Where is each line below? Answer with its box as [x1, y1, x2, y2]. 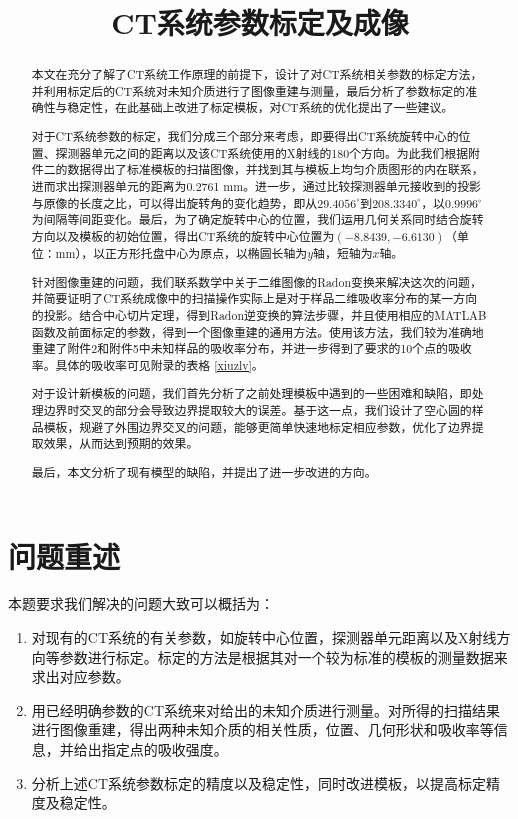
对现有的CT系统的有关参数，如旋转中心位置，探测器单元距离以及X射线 [31, 627, 497, 648]
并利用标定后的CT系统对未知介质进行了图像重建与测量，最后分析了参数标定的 [31, 82, 466, 99]
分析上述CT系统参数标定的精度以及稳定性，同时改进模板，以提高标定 [31, 772, 487, 793]
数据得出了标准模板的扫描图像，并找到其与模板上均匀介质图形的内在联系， [67, 161, 484, 178]
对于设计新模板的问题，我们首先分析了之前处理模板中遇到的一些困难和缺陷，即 [31, 385, 472, 402]
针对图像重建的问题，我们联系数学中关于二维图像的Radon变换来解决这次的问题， [31, 273, 482, 290]
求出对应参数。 [31, 666, 130, 687]
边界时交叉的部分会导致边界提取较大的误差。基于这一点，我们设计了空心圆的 [43, 402, 472, 419]
